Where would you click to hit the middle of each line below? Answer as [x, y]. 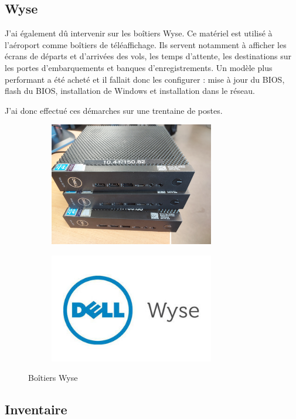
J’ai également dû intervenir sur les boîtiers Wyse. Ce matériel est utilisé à [139, 33]
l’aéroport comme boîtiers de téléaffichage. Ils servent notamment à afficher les [146, 44]
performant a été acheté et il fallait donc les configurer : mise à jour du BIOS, [145, 79]
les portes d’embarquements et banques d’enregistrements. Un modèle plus [139, 67]
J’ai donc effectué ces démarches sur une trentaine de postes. [114, 110]
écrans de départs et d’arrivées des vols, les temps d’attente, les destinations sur [148, 56]
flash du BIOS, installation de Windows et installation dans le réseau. [130, 91]
